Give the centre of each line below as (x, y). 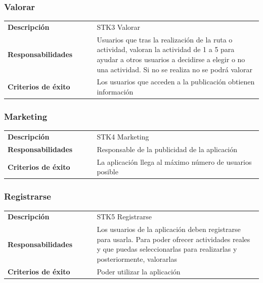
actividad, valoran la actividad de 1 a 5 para (166, 49)
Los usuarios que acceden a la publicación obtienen (176, 82)
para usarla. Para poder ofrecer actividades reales (173, 239)
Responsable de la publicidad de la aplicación (167, 149)
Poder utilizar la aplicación (139, 271)
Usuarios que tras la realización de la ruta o (165, 39)
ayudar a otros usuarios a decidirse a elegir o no (171, 59)
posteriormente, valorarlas (137, 259)
